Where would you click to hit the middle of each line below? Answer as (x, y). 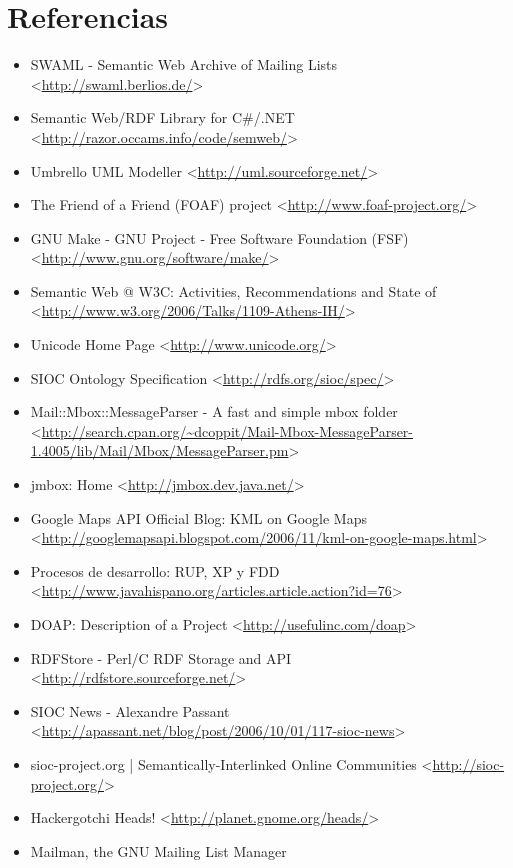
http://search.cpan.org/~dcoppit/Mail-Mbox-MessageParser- (227, 430)
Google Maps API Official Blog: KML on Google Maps (198, 517)
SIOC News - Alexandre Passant (130, 710)
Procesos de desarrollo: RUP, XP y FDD (155, 570)
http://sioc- (468, 763)
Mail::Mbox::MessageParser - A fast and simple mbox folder (214, 411)
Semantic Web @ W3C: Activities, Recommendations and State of (233, 290)
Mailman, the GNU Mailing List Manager (158, 850)
